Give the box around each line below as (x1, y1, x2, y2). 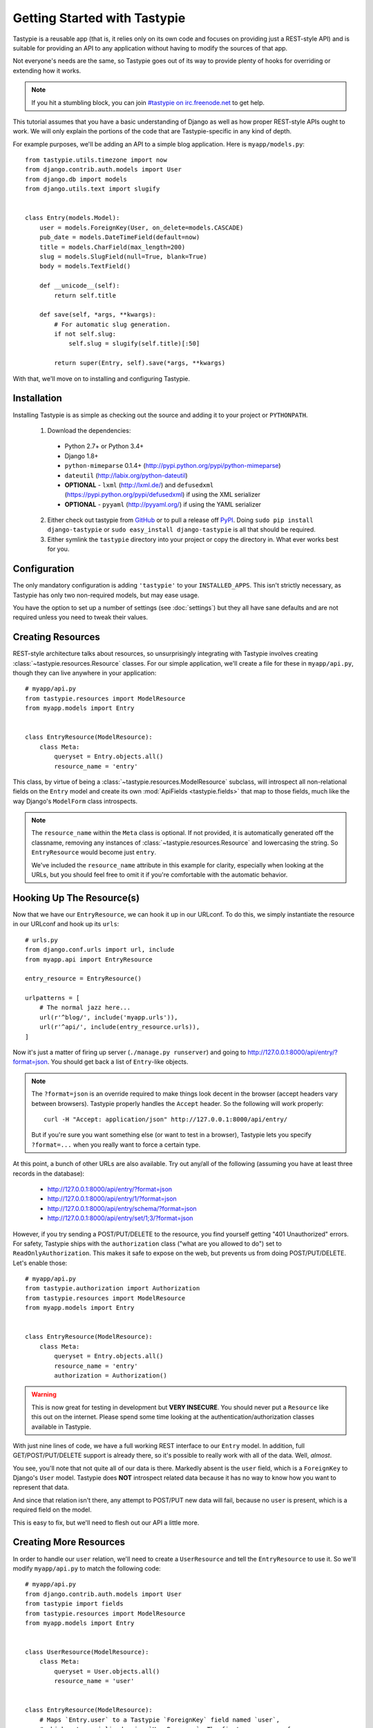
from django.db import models (25, 175, 128, 183)
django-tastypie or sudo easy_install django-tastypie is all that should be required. (47, 525, 316, 534)
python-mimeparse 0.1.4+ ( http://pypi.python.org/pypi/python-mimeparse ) (64, 462, 281, 470)
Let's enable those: (12, 1259, 68, 1267)
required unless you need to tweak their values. (12, 613, 149, 621)
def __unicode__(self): (39, 282, 120, 290)
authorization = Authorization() (54, 1371, 167, 1379)
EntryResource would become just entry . (31, 848, 157, 856)
